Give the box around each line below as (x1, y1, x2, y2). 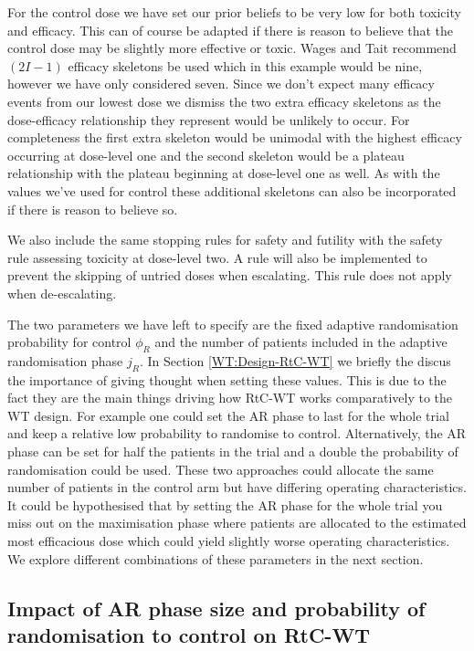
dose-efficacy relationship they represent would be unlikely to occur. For (7, 110, 410, 129)
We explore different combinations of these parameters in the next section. (7, 549, 424, 568)
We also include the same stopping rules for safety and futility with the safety (7, 230, 443, 249)
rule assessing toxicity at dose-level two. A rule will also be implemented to (7, 247, 427, 267)
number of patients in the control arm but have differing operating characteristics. (7, 478, 467, 497)
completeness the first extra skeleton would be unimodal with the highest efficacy (7, 128, 462, 147)
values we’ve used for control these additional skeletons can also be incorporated (7, 181, 457, 200)
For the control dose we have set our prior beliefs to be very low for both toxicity (7, 3, 461, 21)
